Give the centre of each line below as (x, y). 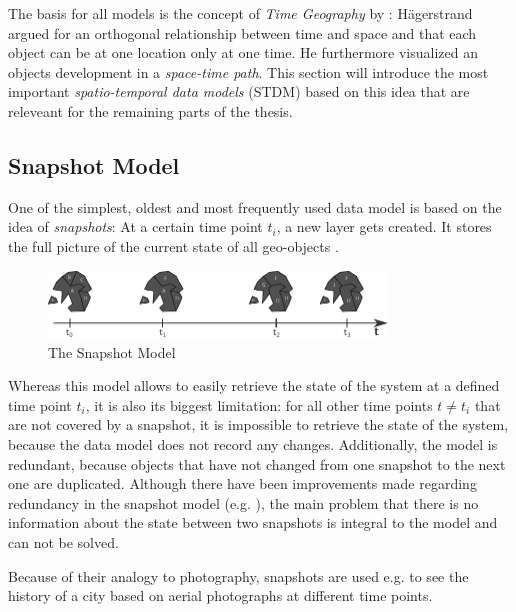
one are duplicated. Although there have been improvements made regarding (242, 483)
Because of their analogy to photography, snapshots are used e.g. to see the (238, 575)
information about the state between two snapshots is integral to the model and (253, 522)
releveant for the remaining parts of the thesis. (150, 110)
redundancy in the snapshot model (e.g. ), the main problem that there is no (243, 502)
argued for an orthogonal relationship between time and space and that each (242, 32)
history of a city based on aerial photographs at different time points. (220, 595)
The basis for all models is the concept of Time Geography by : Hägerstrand (240, 13)
